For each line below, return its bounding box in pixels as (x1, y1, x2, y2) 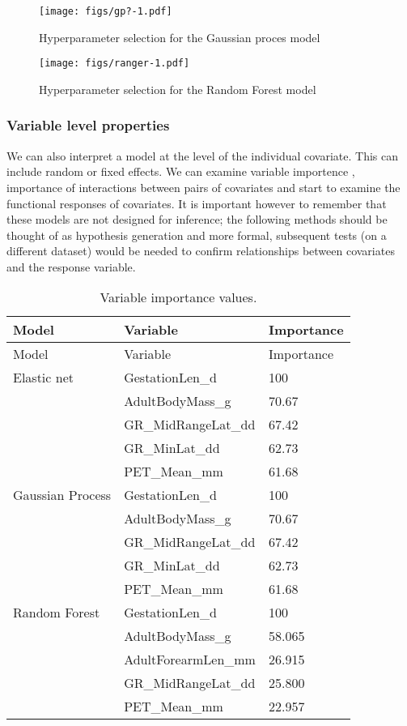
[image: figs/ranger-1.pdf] (39, 58, 190, 70)
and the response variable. (6, 258, 136, 275)
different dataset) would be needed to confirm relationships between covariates (6, 242, 395, 259)
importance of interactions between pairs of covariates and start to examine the (6, 178, 401, 195)
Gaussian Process (13, 485, 112, 505)
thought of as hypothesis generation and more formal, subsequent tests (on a (6, 226, 387, 243)
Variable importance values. (100, 288, 257, 307)
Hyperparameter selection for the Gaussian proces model (39, 28, 320, 45)
